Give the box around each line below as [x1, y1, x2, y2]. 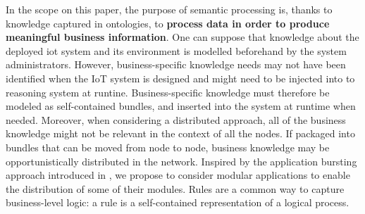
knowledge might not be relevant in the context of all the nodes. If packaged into [6, 126, 355, 141]
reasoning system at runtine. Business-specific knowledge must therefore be [6, 84, 330, 99]
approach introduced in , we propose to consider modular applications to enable [6, 168, 350, 182]
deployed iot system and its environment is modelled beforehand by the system [6, 43, 347, 58]
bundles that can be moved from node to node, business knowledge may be [6, 139, 330, 154]
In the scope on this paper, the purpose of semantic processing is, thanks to [6, 2, 333, 16]
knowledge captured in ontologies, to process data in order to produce [6, 15, 330, 30]
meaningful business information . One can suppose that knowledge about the [6, 30, 359, 44]
